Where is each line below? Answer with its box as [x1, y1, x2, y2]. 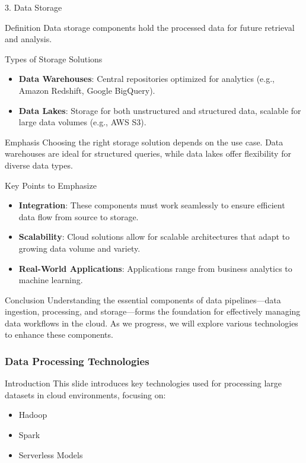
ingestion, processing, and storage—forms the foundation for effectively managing [5, 305, 301, 318]
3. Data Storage [5, 1, 62, 13]
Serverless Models [18, 448, 83, 461]
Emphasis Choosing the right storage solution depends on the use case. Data [5, 135, 283, 148]
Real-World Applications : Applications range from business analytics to [18, 262, 292, 274]
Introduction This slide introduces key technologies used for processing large [5, 377, 282, 389]
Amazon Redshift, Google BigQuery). [18, 84, 155, 96]
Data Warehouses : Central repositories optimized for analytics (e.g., [18, 72, 275, 85]
